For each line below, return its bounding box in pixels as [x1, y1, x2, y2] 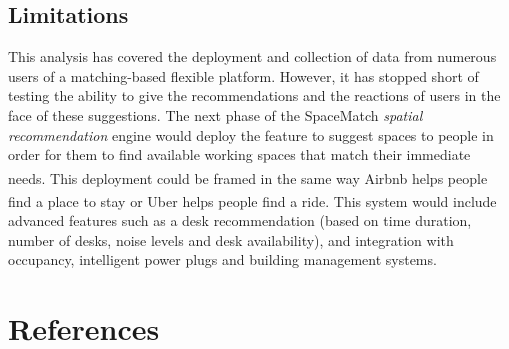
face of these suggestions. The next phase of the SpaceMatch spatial [8, 104, 423, 125]
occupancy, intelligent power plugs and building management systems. [8, 249, 437, 270]
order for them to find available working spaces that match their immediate [8, 144, 471, 165]
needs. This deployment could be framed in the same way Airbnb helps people [8, 167, 488, 188]
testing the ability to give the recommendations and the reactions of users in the [8, 85, 501, 106]
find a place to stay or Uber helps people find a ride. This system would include [8, 190, 497, 211]
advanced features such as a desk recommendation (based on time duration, [8, 210, 472, 231]
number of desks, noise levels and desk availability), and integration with [8, 229, 454, 250]
